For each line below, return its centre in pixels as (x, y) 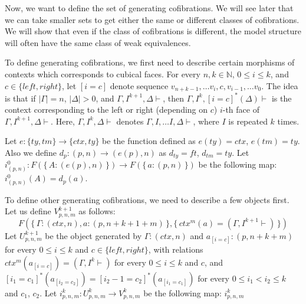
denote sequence (139, 85)
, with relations (176, 249)
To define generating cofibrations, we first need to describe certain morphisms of (150, 62)
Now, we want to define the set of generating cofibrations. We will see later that (149, 8)
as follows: (97, 211)
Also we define (31, 152)
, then (174, 98)
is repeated (248, 121)
